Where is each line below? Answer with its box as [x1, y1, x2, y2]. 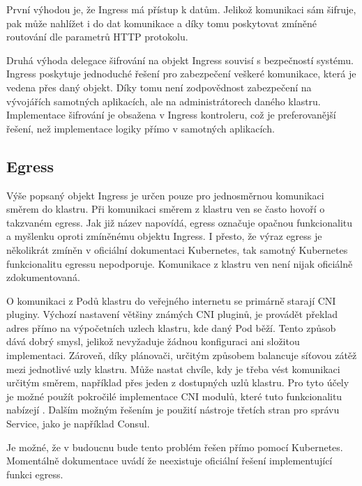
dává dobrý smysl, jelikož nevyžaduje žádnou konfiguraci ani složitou [6, 334, 300, 349]
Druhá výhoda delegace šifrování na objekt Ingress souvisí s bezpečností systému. [6, 52, 354, 67]
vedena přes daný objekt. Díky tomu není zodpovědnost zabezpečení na [6, 79, 312, 94]
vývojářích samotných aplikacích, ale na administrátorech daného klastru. [6, 93, 321, 108]
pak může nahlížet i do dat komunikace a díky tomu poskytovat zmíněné [6, 15, 317, 30]
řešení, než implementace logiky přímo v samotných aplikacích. [6, 121, 275, 135]
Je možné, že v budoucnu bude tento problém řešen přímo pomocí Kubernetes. [6, 439, 343, 454]
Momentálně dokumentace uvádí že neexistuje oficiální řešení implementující [6, 453, 333, 468]
